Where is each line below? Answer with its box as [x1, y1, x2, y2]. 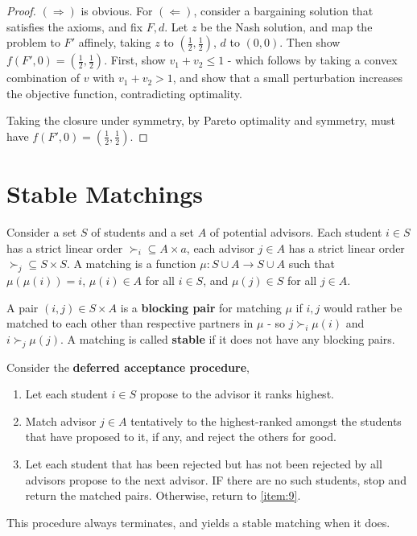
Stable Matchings [6, 177, 204, 210]
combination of [6, 69, 81, 86]
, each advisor [186, 239, 254, 256]
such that [288, 255, 335, 272]
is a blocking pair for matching [120, 299, 282, 315]
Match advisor [25, 412, 97, 429]
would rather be [323, 299, 403, 315]
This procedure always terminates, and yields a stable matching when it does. [6, 513, 390, 530]
